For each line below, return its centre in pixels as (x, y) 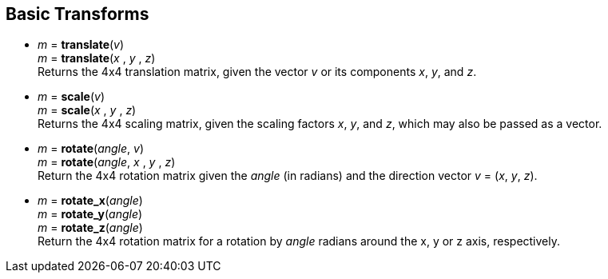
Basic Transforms (77, 14)
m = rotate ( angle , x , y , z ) (107, 162)
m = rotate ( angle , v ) (91, 149)
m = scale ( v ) (71, 97)
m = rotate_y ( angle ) (90, 214)
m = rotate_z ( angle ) (90, 228)
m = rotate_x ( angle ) (90, 201)
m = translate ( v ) (81, 45)
